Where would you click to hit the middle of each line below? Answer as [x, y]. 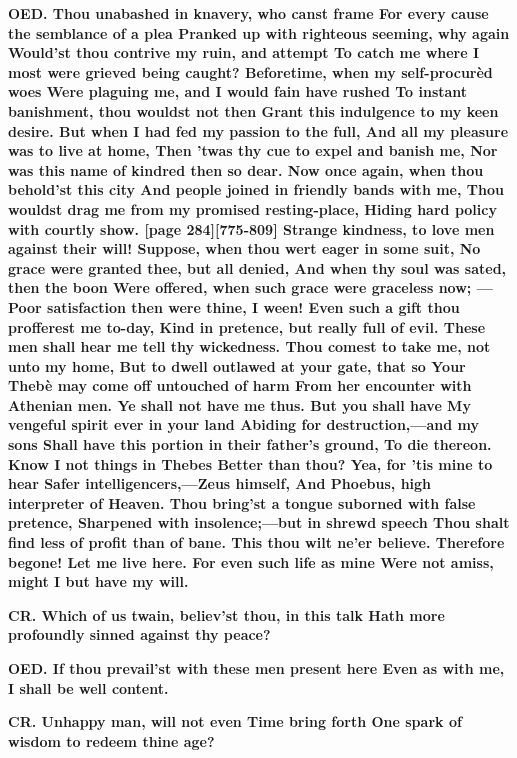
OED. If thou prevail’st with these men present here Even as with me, [256, 668]
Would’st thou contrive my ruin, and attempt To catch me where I [244, 52]
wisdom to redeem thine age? [111, 740]
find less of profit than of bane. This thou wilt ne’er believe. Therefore [256, 542]
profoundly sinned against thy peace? [139, 634]
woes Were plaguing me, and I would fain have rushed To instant [238, 91]
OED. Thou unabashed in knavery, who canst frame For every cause [248, 13]
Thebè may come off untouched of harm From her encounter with [240, 385]
